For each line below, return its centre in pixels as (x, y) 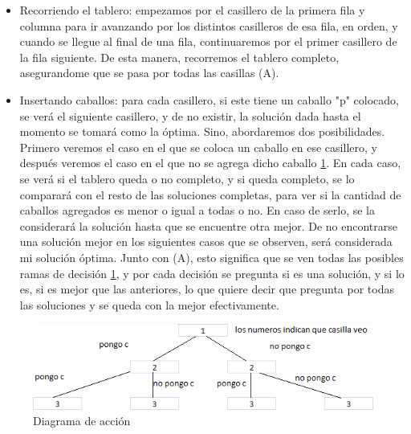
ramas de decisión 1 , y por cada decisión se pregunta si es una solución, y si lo (212, 273)
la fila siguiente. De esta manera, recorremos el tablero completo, (179, 57)
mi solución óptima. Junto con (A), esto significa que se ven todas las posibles (212, 257)
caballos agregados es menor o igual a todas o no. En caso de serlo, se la (197, 210)
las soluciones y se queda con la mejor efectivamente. (149, 304)
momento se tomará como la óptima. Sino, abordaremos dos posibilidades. (202, 131)
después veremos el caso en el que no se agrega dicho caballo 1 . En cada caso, (210, 163)
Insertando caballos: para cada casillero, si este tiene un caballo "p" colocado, (209, 99)
